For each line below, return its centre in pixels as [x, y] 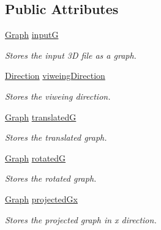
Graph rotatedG [36, 158]
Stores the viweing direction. [58, 96]
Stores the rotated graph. [51, 178]
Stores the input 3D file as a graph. [71, 55]
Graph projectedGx [41, 198]
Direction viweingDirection [55, 76]
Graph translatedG [41, 117]
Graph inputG [32, 35]
